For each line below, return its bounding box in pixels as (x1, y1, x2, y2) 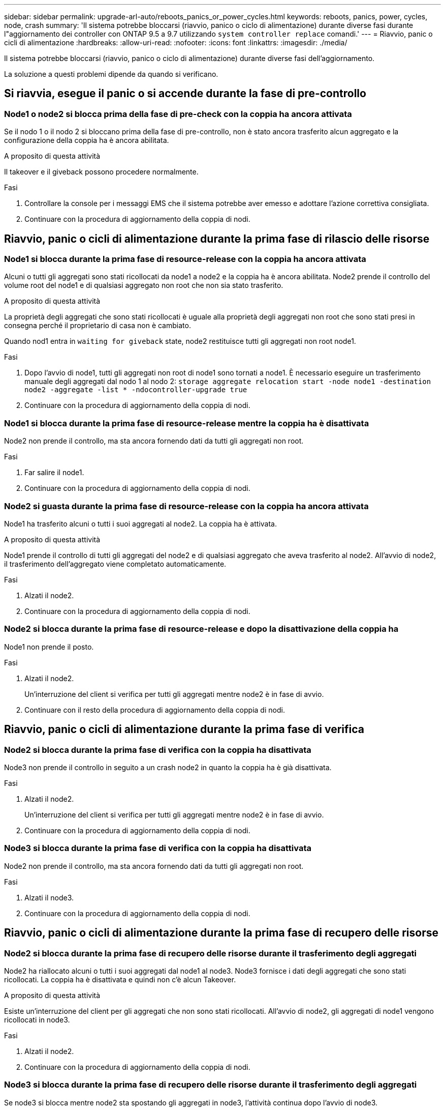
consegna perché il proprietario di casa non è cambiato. (4, 321, 191, 330)
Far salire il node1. (24, 468, 84, 477)
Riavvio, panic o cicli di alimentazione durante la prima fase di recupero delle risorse (4, 926, 438, 940)
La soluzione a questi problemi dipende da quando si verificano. (4, 70, 218, 78)
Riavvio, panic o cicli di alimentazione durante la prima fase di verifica (4, 723, 364, 736)
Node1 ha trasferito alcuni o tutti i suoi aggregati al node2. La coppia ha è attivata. (4, 519, 277, 528)
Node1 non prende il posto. (4, 642, 94, 651)
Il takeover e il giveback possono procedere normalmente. (4, 167, 199, 177)
